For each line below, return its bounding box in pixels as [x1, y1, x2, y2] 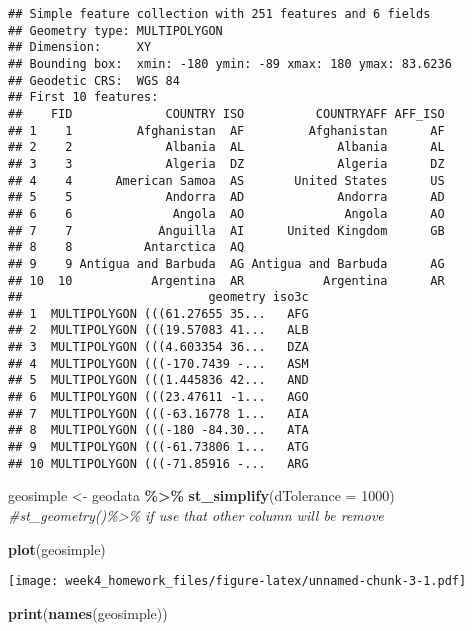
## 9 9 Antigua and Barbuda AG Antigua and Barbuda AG [8, 256, 445, 271]
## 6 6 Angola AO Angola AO [8, 206, 445, 221]
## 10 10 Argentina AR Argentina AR [8, 273, 445, 288]
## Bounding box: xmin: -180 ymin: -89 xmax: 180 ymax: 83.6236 [8, 56, 452, 71]
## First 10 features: [8, 90, 159, 105]
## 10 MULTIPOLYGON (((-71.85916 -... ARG [8, 456, 309, 471]
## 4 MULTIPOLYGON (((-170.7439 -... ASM [8, 356, 309, 371]
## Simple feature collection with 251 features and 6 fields [8, 7, 431, 21]
